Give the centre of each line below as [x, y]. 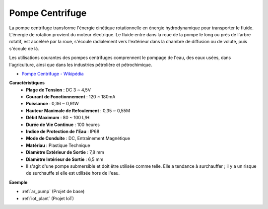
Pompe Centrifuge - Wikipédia [53, 73]
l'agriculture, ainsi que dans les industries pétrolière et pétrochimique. [81, 65]
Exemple [18, 182]
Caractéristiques [27, 83]
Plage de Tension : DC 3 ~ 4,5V [59, 90]
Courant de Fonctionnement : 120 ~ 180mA [71, 97]
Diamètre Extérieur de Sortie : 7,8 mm [65, 152]
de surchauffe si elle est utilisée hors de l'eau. [73, 173]
